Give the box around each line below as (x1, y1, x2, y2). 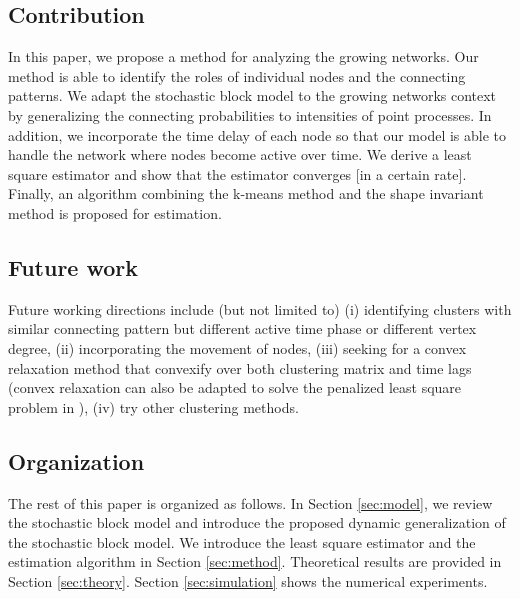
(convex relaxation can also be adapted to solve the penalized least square (8, 377, 462, 398)
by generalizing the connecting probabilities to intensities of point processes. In (8, 104, 492, 125)
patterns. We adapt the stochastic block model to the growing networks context (8, 85, 497, 106)
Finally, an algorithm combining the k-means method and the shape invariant (8, 183, 484, 204)
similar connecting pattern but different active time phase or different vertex (8, 318, 477, 339)
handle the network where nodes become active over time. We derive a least (8, 144, 472, 165)
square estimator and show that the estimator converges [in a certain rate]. (8, 163, 467, 184)
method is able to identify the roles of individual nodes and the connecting (8, 65, 466, 86)
